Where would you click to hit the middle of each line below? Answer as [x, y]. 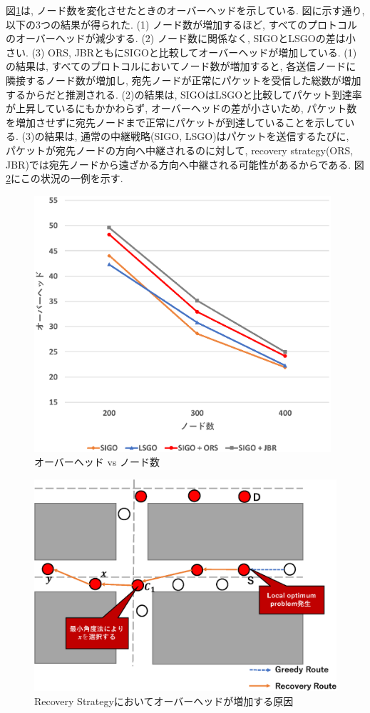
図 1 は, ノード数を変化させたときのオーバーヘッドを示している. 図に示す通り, [185, 10]
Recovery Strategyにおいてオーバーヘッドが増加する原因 [164, 700]
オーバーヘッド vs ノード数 [97, 462]
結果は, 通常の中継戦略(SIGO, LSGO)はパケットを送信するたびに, [197, 136]
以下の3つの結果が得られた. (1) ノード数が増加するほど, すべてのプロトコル [182, 24]
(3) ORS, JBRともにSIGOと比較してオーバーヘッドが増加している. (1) [194, 52]
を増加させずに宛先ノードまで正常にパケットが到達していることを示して [175, 122]
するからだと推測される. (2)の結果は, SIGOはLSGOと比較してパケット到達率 [184, 94]
